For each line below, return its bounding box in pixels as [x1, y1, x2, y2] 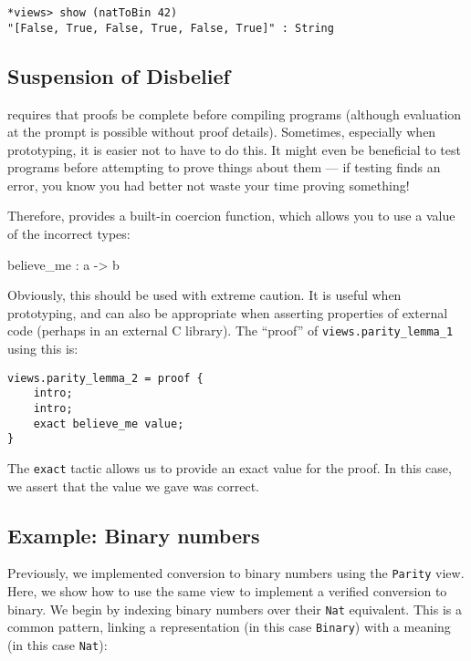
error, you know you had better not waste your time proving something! [7, 175, 410, 194]
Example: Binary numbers [7, 521, 260, 549]
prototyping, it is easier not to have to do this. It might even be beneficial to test [7, 139, 461, 159]
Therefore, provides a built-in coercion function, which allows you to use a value [7, 206, 455, 225]
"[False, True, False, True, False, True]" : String [7, 21, 334, 35]
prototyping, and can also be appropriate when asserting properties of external [7, 303, 448, 322]
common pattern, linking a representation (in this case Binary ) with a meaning [7, 617, 451, 636]
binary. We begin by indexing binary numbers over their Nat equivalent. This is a [7, 599, 462, 618]
